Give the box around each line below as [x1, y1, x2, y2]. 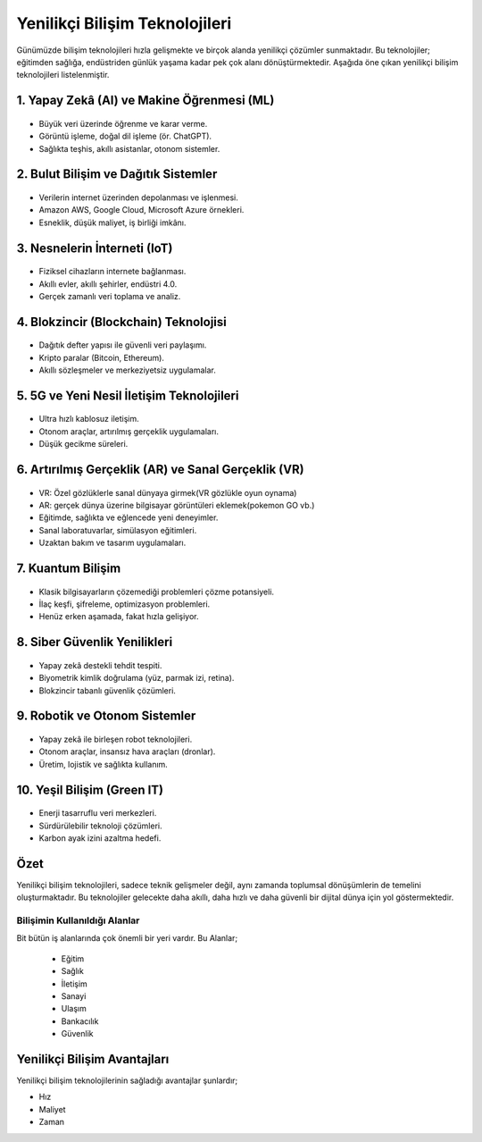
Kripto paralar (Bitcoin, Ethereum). [38, 352, 165, 363]
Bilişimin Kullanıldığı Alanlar [16, 914, 140, 927]
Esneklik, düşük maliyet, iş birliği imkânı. [38, 217, 187, 228]
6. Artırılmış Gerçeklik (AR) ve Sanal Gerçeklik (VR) [16, 462, 304, 477]
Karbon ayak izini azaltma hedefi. [38, 832, 162, 844]
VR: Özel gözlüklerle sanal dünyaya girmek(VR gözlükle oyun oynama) [38, 487, 297, 498]
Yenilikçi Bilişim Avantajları [16, 1051, 170, 1067]
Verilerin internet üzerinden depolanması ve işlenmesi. [38, 192, 238, 203]
